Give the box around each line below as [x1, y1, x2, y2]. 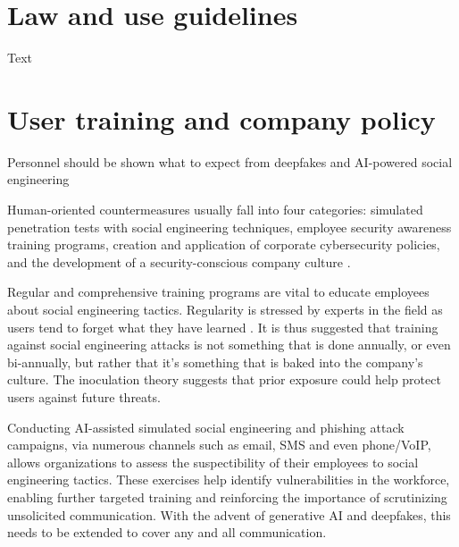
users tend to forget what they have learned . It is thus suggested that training [7, 317, 438, 336]
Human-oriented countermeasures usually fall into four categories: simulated [7, 200, 423, 219]
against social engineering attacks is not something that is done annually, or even [7, 335, 451, 354]
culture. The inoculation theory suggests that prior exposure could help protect [7, 370, 441, 389]
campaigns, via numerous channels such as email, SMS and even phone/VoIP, [7, 435, 431, 454]
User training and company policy [7, 100, 436, 137]
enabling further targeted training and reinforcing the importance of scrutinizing [7, 487, 447, 506]
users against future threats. [7, 387, 161, 406]
